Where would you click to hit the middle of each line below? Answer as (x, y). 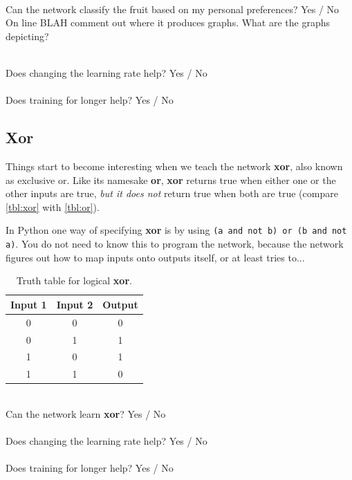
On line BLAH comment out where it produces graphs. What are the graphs (168, 22)
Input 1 (29, 304)
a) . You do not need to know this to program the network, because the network (175, 243)
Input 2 (75, 304)
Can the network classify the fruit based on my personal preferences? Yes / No (173, 9)
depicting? (27, 36)
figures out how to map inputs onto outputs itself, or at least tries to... (155, 257)
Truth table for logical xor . (74, 280)
